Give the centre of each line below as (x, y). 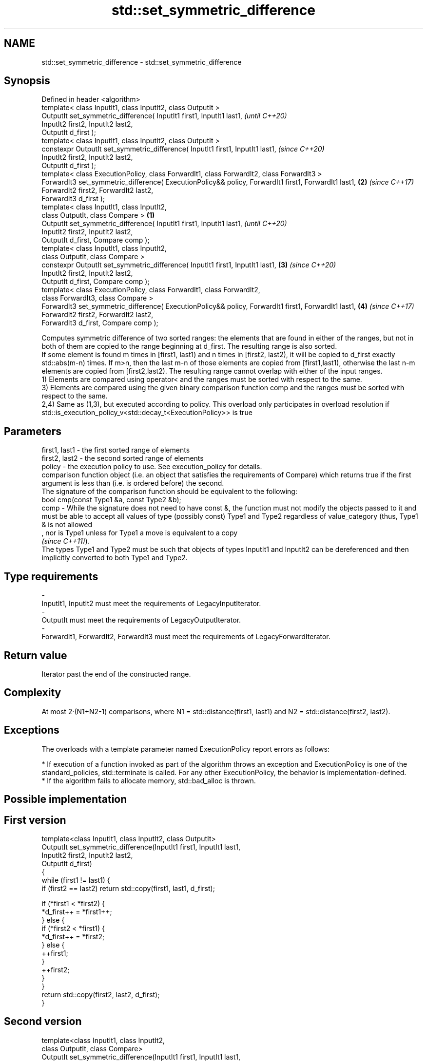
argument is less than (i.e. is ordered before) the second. (133, 483)
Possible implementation (66, 799)
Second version (43, 1022)
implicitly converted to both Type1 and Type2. (115, 558)
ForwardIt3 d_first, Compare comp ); (100, 323)
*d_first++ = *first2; (73, 936)
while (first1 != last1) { (76, 880)
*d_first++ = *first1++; (77, 911)
